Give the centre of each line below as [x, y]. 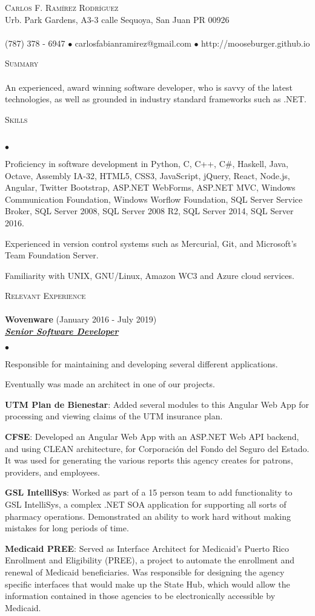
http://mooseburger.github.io [256, 43]
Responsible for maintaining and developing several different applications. [141, 363]
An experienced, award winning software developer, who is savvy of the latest [149, 87]
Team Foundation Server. [52, 255]
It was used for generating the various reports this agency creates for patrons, [149, 460]
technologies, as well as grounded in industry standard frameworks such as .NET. [156, 99]
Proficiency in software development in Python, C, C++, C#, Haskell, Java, [147, 163]
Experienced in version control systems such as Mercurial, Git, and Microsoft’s [151, 243]
